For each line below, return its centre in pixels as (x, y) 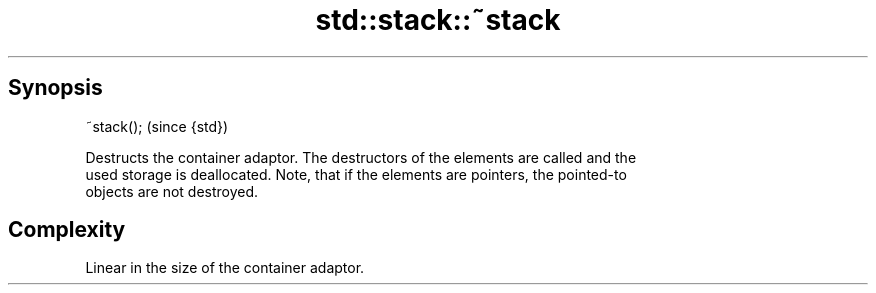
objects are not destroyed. (172, 191)
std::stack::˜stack (438, 20)
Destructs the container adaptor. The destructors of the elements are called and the (361, 157)
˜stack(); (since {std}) (157, 126)
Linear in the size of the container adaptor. (225, 268)
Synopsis (55, 88)
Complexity (67, 230)
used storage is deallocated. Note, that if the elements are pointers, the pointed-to (356, 174)
